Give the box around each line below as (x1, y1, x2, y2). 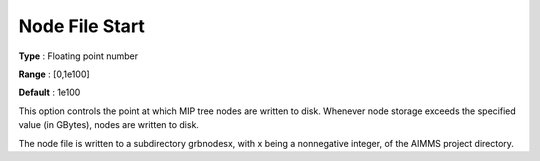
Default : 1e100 (18, 86, 81, 99)
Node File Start (18, 15, 145, 37)
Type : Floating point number (18, 50, 139, 62)
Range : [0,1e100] (18, 68, 90, 80)
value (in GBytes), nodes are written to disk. (18, 119, 200, 131)
